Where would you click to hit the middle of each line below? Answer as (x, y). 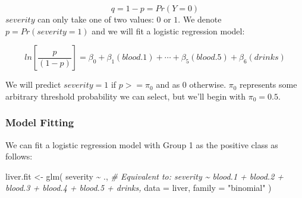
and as (168, 84)
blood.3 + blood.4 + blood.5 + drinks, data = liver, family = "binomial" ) (139, 188)
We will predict (33, 84)
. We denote (200, 19)
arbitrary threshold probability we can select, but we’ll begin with (126, 96)
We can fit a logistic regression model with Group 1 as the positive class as (142, 144)
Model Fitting (40, 122)
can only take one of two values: (96, 19)
